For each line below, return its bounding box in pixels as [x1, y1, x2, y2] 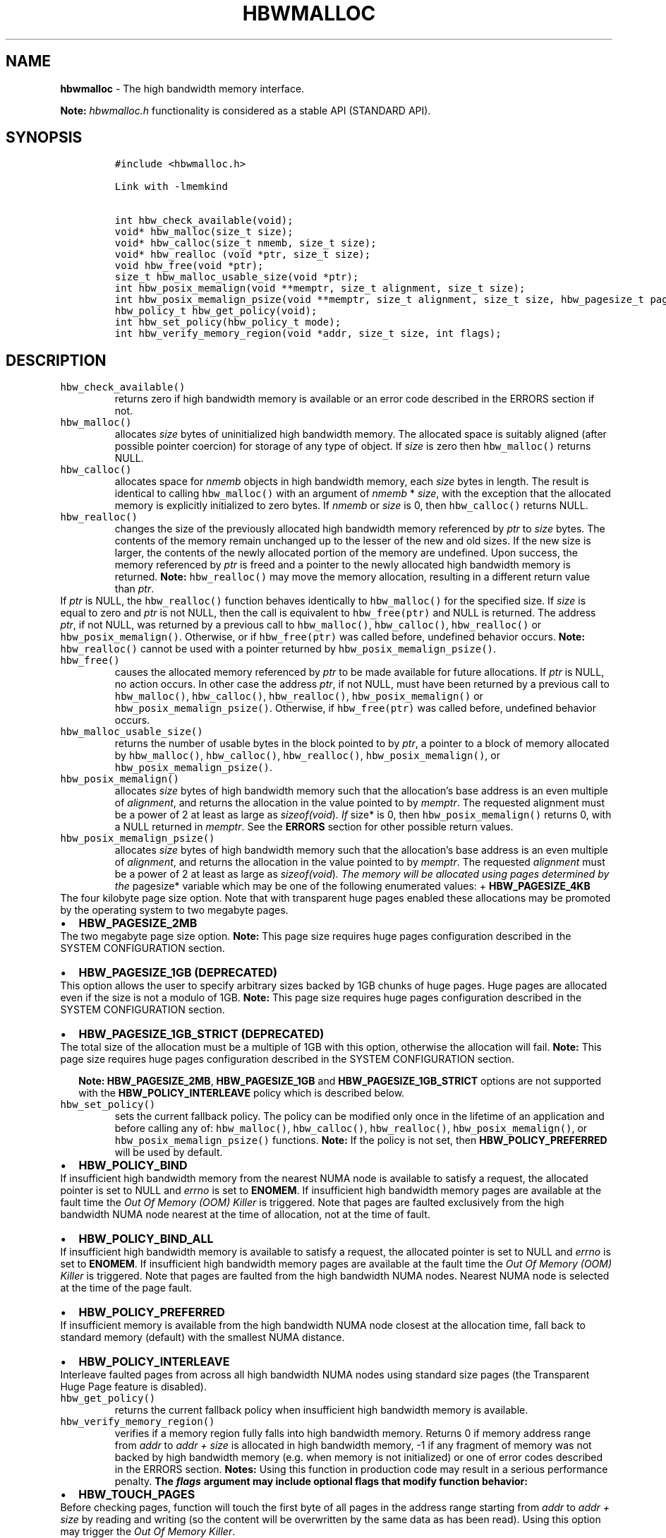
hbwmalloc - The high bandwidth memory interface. [60, 82, 305, 95]
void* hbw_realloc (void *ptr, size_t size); [114, 249, 371, 261]
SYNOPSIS [6, 129, 83, 147]
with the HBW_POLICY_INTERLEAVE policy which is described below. [78, 1087, 405, 1099]
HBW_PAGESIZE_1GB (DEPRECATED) [78, 965, 278, 980]
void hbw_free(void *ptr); [114, 260, 264, 272]
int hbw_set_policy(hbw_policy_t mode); [114, 316, 341, 328]
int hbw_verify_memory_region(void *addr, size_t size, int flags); [114, 328, 502, 340]
